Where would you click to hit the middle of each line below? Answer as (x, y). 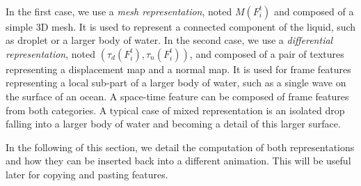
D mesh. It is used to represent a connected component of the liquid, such (198, 26)
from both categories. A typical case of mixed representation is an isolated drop (175, 110)
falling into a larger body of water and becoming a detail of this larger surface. (173, 124)
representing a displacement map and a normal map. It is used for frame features (178, 69)
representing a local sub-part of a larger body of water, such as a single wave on (176, 83)
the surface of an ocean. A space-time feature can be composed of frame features (177, 96)
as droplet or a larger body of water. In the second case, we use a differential (169, 40)
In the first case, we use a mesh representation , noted (119, 11)
